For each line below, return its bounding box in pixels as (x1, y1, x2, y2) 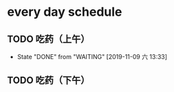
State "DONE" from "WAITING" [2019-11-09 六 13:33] (17, 53, 167, 60)
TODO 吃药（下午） (7, 75, 90, 87)
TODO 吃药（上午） (7, 33, 90, 45)
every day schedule (7, 4, 122, 20)
